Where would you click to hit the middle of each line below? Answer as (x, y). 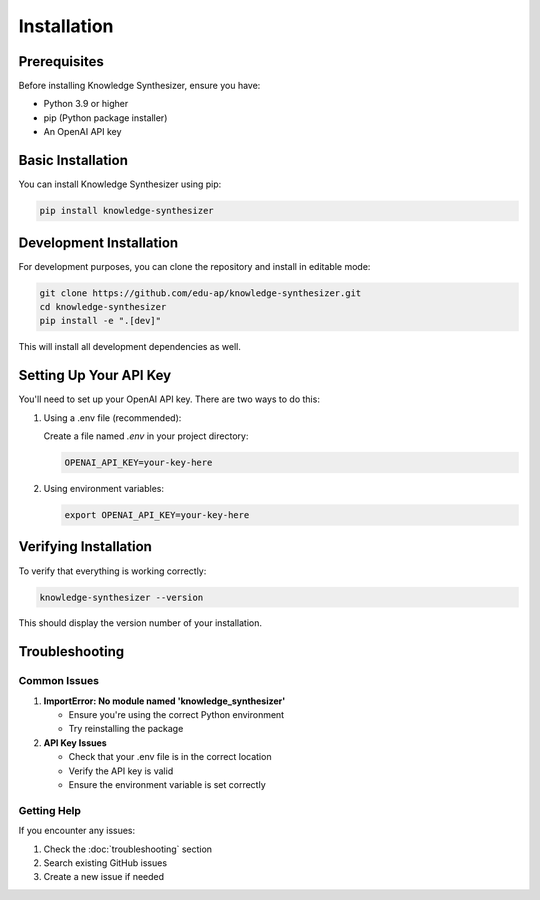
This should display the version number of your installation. (140, 623)
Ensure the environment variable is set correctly (167, 784)
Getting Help (50, 810)
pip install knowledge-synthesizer (126, 211)
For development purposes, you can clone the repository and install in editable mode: (194, 266)
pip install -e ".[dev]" (100, 321)
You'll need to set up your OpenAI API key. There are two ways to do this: (169, 399)
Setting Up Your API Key (95, 375)
